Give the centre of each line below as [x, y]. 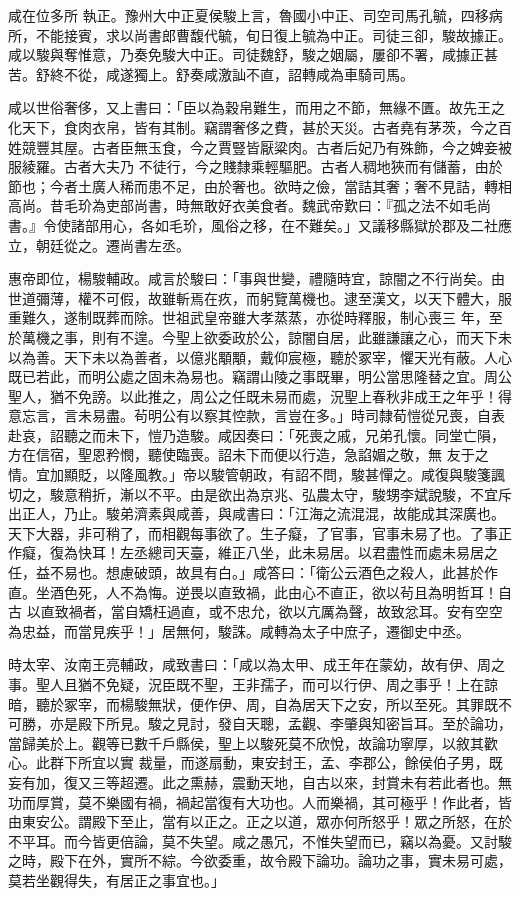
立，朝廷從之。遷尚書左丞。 [99, 244]
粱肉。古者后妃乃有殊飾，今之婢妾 [385, 146]
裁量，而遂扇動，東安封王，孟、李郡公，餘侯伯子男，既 [320, 762]
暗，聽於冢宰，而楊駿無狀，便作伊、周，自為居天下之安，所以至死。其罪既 [253, 703]
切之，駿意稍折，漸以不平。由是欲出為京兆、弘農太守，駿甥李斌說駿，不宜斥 [260, 493]
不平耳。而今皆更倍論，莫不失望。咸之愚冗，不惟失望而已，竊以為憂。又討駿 [260, 840]
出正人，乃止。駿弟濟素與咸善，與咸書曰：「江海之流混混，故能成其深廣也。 [256, 513]
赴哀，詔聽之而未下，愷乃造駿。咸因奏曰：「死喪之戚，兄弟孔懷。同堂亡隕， [256, 434]
